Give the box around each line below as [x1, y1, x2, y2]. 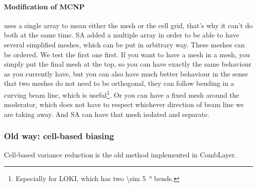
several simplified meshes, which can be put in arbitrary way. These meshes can [4, 39, 245, 49]
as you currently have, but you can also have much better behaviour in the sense [4, 68, 248, 78]
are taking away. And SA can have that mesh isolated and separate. [4, 109, 210, 119]
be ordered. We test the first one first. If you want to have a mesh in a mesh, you [4, 49, 250, 59]
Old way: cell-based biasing [4, 130, 114, 142]
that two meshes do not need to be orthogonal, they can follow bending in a [4, 78, 234, 88]
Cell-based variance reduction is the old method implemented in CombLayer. [4, 149, 237, 159]
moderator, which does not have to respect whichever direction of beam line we [4, 99, 244, 110]
